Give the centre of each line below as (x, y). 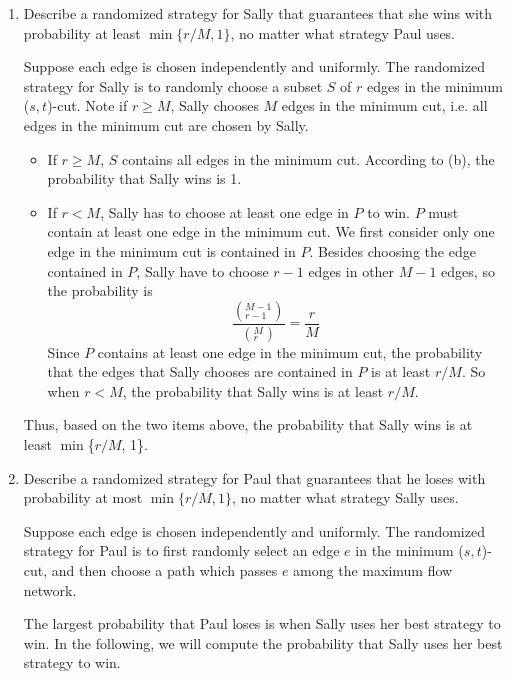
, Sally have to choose (202, 270)
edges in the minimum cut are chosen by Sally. (166, 124)
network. (50, 589)
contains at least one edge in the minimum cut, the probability (290, 351)
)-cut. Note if (87, 105)
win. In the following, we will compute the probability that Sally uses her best (263, 642)
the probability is (100, 290)
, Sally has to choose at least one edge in (224, 211)
